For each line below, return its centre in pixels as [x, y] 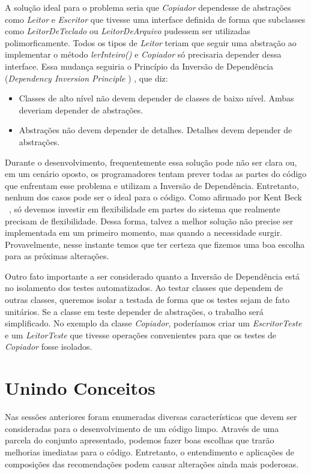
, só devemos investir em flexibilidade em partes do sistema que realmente [145, 208]
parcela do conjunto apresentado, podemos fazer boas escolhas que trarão [140, 440]
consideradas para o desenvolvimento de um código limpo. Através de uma [142, 428]
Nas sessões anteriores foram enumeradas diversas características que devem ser [151, 417]
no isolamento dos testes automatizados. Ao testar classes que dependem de [144, 288]
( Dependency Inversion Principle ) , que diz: [86, 78]
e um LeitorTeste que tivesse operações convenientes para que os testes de [140, 334]
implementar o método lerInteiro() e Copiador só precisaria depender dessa [143, 54]
